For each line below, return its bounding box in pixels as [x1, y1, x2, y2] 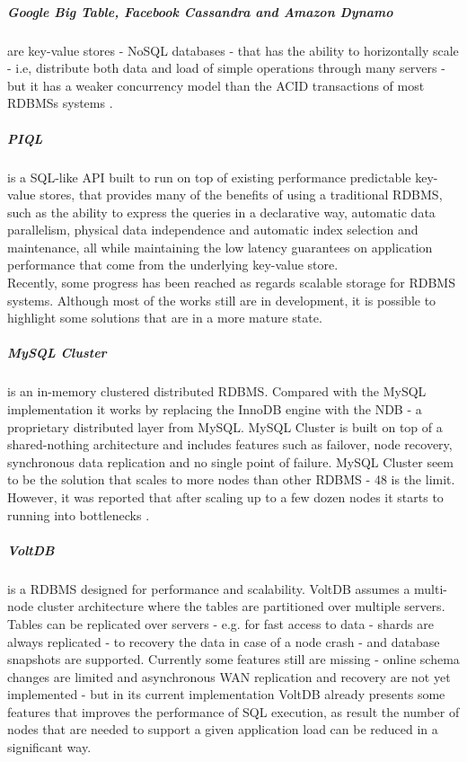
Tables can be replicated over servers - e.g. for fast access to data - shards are [7, 614, 434, 633]
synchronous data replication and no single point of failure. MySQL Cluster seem [7, 452, 454, 471]
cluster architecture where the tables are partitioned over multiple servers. [37, 597, 445, 616]
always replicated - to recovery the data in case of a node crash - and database [7, 632, 440, 651]
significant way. [7, 738, 92, 757]
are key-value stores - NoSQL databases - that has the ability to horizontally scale [7, 40, 459, 59]
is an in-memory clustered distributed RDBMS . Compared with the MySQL [7, 382, 427, 401]
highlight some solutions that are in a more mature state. [7, 308, 322, 327]
